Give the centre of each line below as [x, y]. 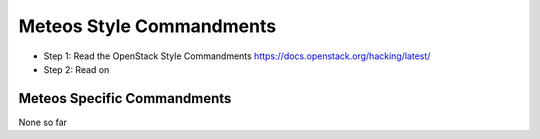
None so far [43, 122]
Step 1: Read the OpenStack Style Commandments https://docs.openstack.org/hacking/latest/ [237, 56]
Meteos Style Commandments [147, 26]
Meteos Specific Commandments [125, 98]
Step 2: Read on [76, 69]
